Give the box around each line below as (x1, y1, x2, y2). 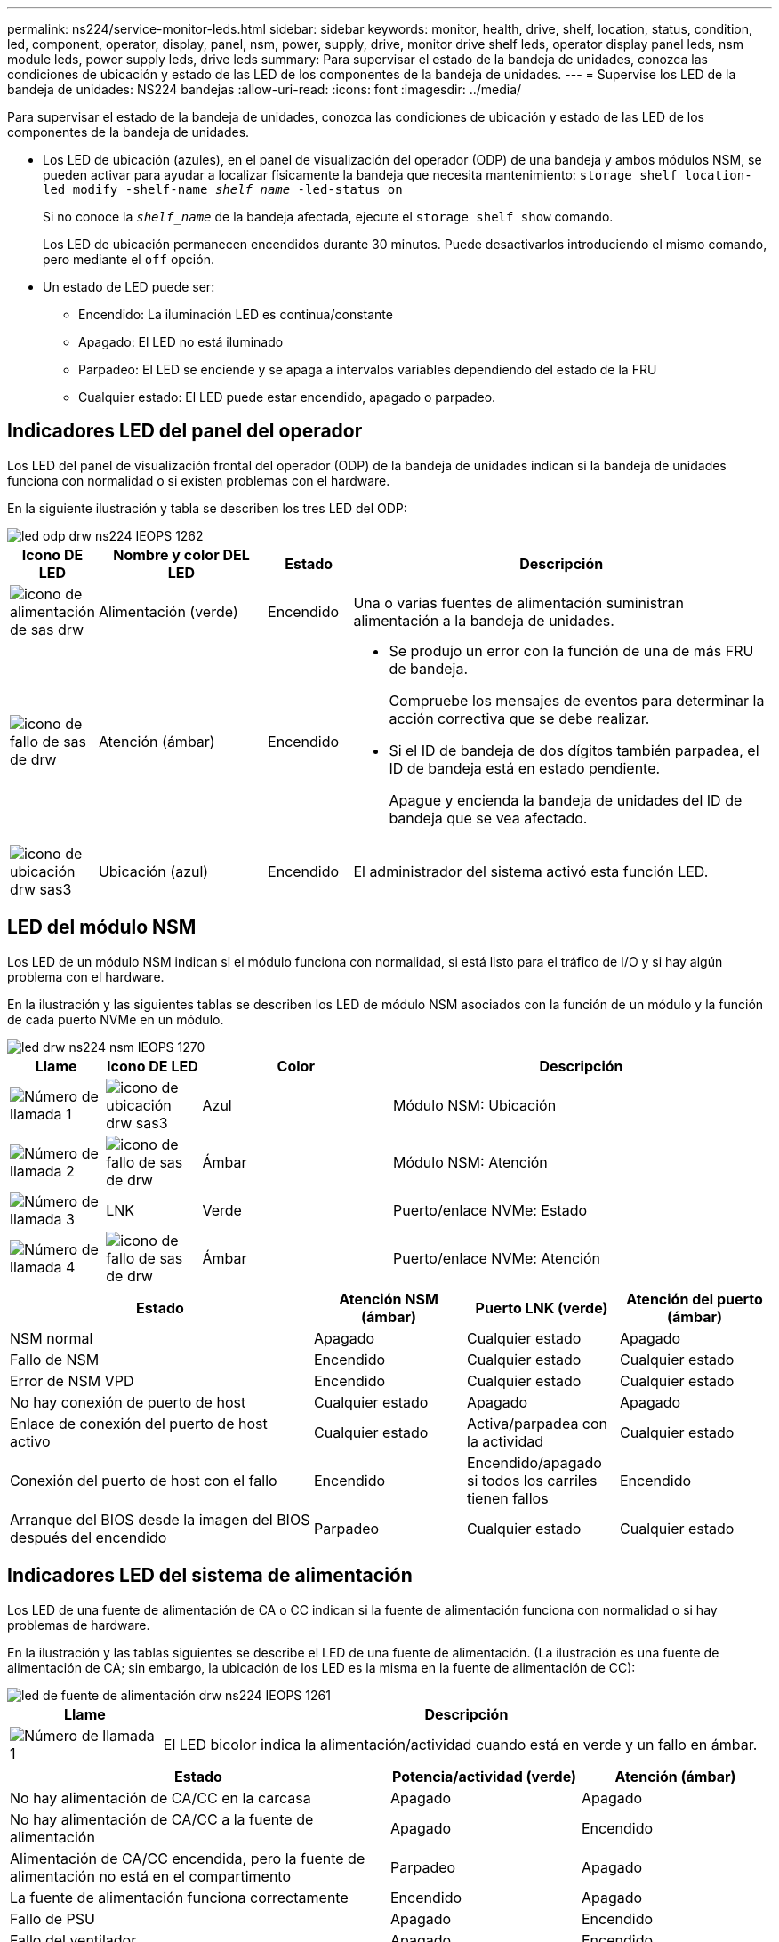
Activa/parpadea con (467, 1414, 608, 1432)
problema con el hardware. (7, 968, 165, 984)
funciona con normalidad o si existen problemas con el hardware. (7, 472, 390, 488)
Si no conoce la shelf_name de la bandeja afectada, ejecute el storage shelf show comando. (43, 209, 614, 224)
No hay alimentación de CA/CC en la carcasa (10, 1788, 311, 1807)
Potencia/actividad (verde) (391, 1767, 576, 1786)
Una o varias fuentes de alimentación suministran (353, 593, 685, 612)
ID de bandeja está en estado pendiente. (389, 758, 661, 777)
